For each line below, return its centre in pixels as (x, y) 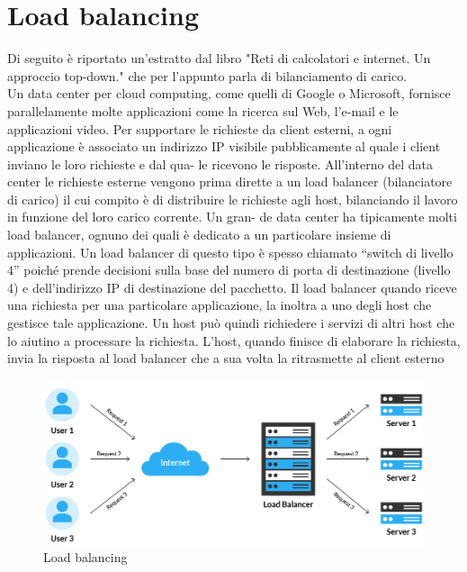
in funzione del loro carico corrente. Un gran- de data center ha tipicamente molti (232, 217)
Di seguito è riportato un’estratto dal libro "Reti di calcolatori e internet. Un (219, 58)
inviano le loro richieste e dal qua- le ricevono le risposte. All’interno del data (220, 163)
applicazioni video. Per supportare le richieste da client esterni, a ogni (200, 128)
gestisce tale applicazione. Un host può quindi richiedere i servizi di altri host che (231, 323)
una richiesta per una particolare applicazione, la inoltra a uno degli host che (220, 305)
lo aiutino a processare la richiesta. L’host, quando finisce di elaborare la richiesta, (234, 340)
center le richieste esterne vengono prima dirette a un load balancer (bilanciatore (230, 182)
